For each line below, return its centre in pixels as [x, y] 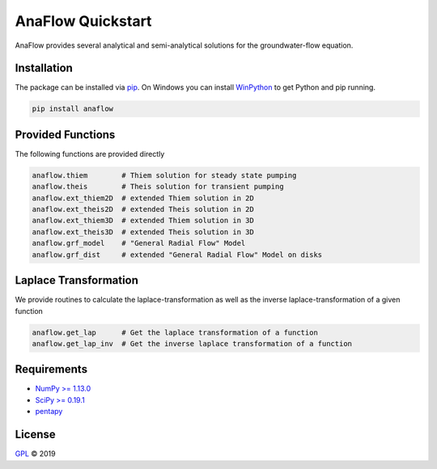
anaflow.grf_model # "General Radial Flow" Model [139, 243]
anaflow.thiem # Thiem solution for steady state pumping [164, 175]
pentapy [49, 412]
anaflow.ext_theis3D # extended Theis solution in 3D [143, 232]
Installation [44, 68]
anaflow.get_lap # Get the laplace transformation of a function [175, 332]
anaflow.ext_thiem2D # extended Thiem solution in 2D [143, 198]
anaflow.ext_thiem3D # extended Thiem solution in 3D [143, 221]
